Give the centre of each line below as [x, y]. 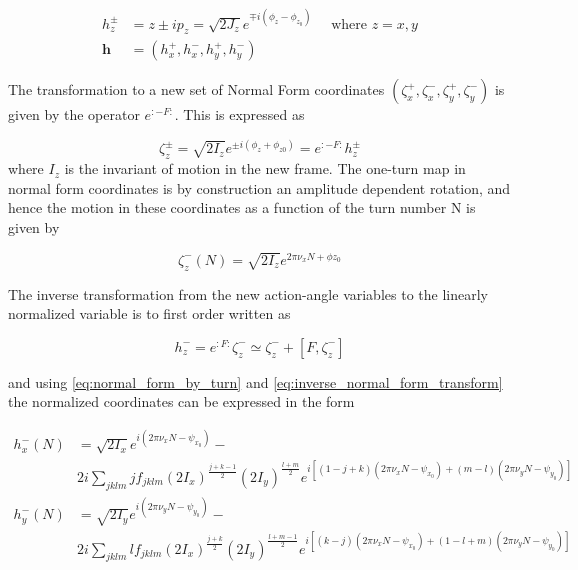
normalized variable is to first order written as [149, 313]
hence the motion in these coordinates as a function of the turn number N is [242, 207]
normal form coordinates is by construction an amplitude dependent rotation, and [259, 187]
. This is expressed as [239, 114]
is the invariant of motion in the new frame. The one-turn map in [265, 168]
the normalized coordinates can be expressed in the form [181, 401]
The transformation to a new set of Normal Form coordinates [196, 89]
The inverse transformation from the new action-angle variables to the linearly [248, 293]
